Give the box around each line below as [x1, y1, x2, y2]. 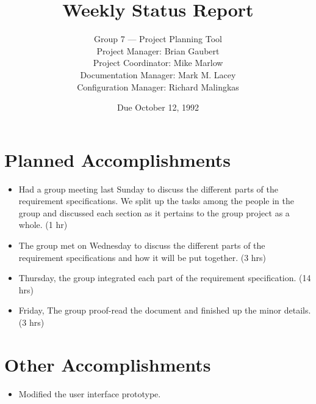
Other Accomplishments [4, 351, 211, 376]
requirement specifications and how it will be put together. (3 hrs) [18, 251, 267, 263]
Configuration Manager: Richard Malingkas [77, 80, 239, 93]
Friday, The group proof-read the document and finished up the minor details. [18, 304, 311, 317]
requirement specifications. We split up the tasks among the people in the [18, 194, 294, 207]
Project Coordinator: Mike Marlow [93, 56, 223, 69]
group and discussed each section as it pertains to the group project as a [18, 206, 290, 219]
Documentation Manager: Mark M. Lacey [80, 68, 236, 81]
